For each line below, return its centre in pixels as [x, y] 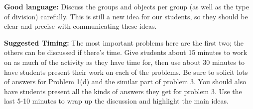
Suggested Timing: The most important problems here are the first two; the [124, 42]
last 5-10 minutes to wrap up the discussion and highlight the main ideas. [116, 101]
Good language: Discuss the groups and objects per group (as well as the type [126, 6]
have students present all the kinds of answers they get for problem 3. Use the [123, 91]
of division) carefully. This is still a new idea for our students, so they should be [126, 16]
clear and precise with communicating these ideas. [80, 26]
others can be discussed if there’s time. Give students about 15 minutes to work [126, 52]
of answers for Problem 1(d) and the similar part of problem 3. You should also [125, 82]
